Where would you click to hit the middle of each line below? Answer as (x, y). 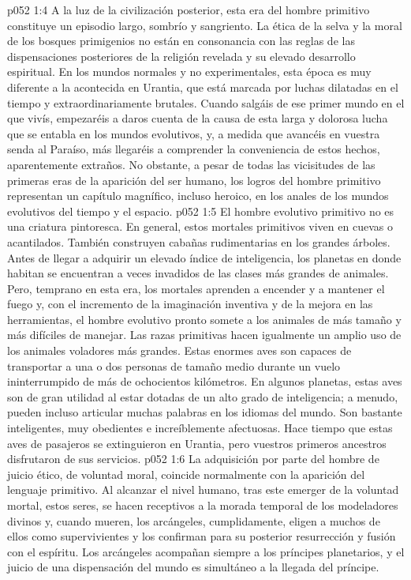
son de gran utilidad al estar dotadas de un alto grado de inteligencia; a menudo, (203, 396)
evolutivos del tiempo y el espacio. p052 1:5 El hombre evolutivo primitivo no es (201, 211)
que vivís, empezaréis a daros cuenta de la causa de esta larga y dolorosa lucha (198, 118)
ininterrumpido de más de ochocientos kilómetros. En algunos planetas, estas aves (205, 381)
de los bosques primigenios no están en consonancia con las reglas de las (181, 41)
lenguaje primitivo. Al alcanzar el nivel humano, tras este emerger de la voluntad (203, 490)
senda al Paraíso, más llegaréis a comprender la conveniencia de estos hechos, (194, 149)
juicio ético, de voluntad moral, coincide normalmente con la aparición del (186, 474)
